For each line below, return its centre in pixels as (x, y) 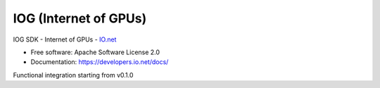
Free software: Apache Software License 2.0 (95, 52)
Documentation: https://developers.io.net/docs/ (100, 62)
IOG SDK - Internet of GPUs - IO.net (65, 39)
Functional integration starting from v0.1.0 (73, 75)
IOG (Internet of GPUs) (80, 18)
